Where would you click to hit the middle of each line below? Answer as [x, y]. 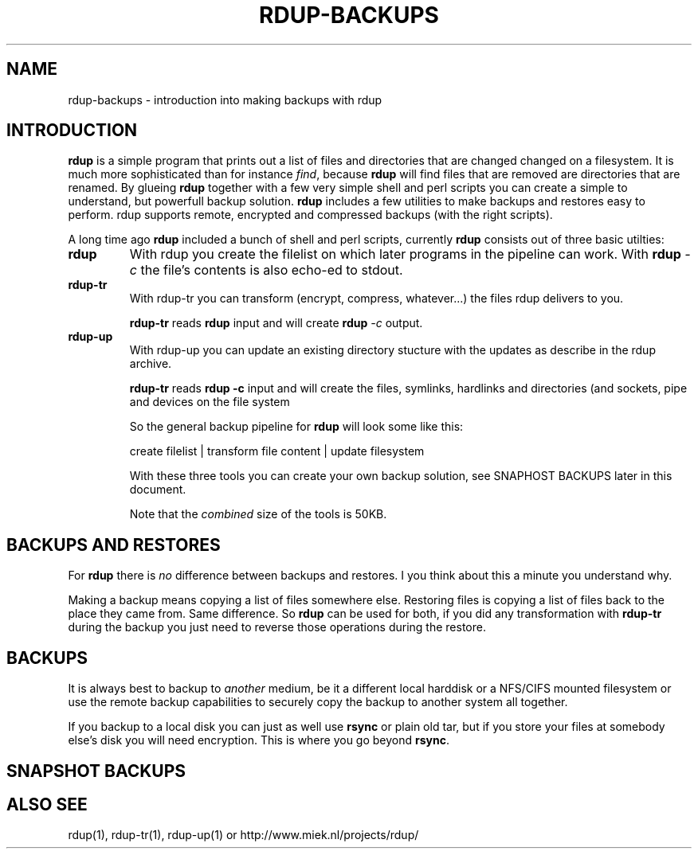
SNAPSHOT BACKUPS [96, 771]
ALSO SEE [47, 804]
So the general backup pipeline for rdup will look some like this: [296, 427]
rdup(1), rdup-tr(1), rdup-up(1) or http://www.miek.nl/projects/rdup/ [243, 835]
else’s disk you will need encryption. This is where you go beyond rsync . [259, 740]
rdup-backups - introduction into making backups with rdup [225, 100]
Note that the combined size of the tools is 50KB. [258, 514]
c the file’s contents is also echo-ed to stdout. [266, 270]
